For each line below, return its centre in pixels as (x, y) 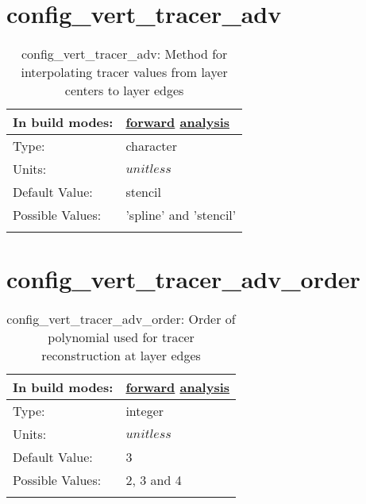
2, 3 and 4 (154, 480)
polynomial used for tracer (121, 337)
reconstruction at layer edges (121, 356)
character (151, 146)
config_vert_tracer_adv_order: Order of (121, 319)
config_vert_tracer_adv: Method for (124, 54)
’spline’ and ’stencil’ (181, 215)
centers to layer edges (124, 90)
